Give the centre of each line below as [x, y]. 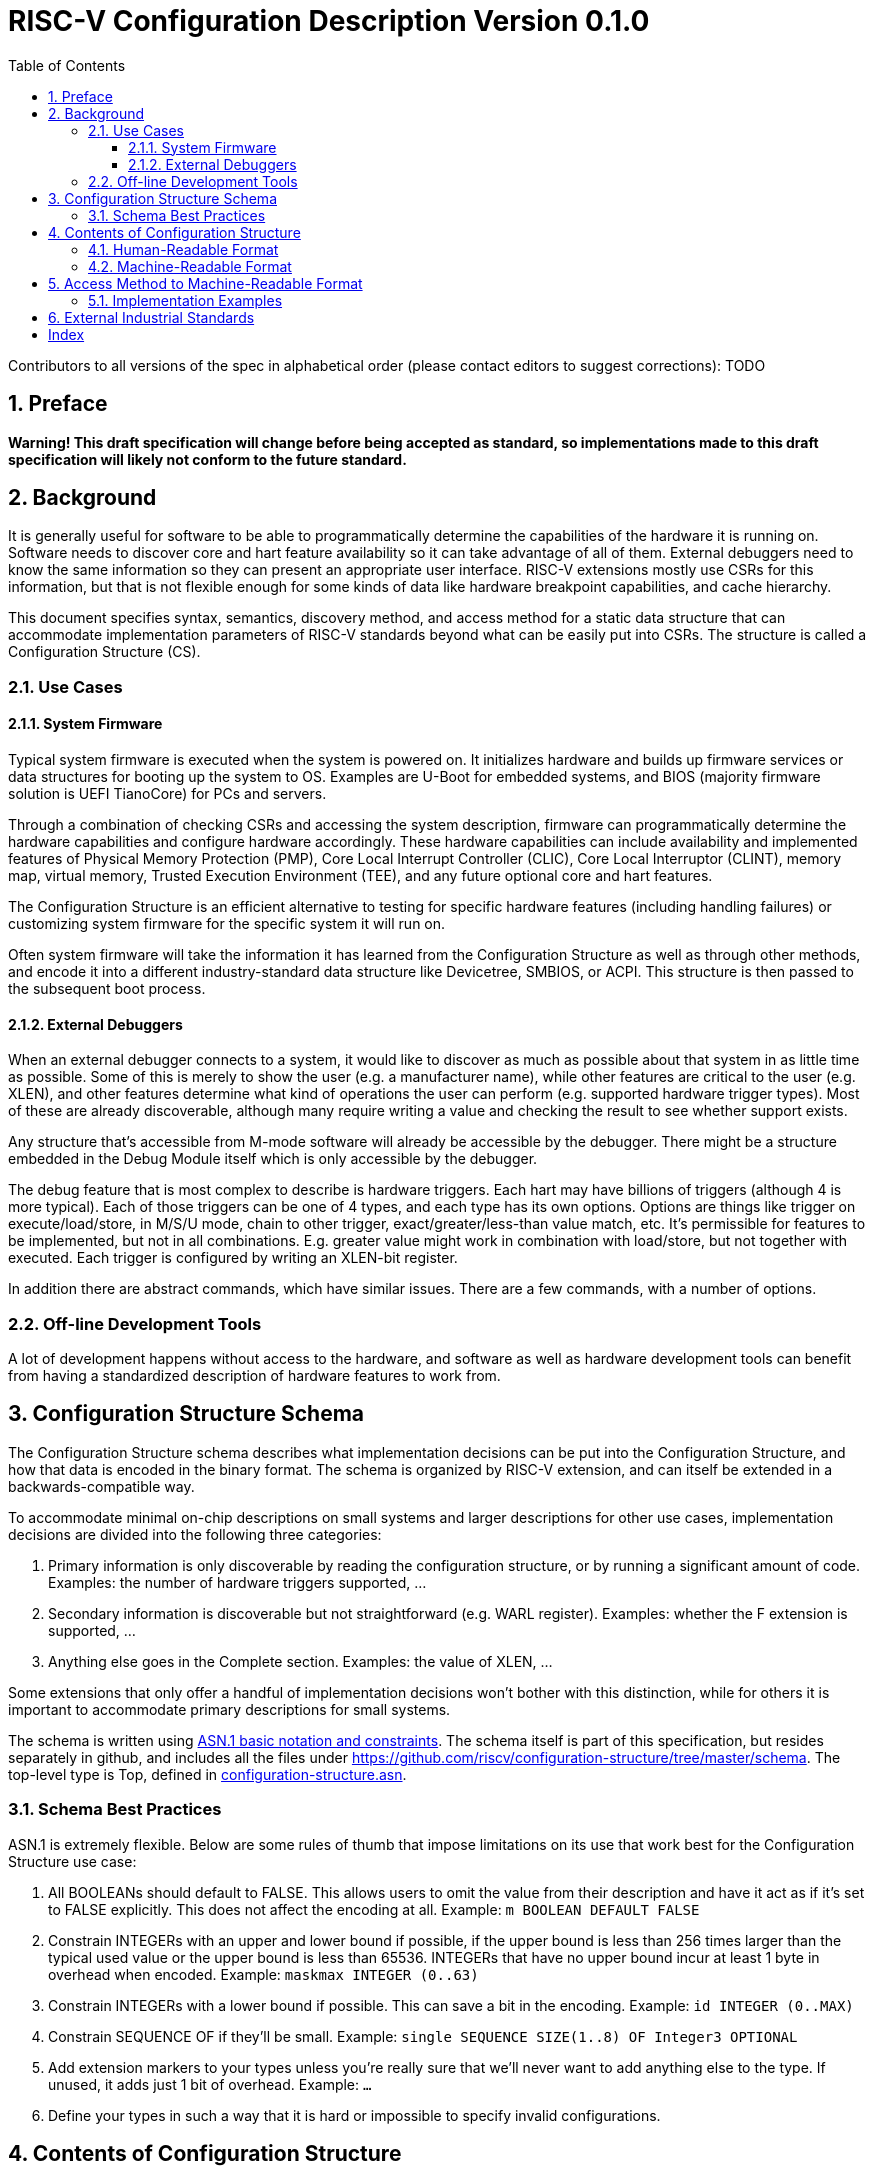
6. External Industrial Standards [151, 317]
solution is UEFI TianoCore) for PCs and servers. [167, 794]
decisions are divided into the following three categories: [195, 1534]
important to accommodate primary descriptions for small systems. [229, 1709]
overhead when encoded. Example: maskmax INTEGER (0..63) [263, 1974]
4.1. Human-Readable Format [183, 249]
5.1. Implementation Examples [185, 300]
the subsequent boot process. [107, 989]
